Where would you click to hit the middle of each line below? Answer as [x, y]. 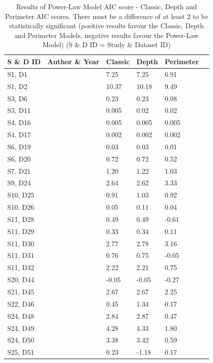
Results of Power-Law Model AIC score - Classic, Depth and [106, 6]
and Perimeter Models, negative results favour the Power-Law [106, 35]
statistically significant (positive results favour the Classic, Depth [106, 26]
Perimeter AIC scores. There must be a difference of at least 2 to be [106, 16]
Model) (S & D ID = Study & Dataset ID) [106, 45]
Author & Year [73, 61]
